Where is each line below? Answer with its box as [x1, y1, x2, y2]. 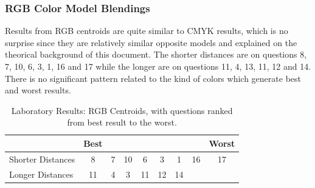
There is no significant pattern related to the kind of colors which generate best [5, 72, 301, 84]
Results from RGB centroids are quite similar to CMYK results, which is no [5, 24, 288, 37]
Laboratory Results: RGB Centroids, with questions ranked [11, 104, 233, 116]
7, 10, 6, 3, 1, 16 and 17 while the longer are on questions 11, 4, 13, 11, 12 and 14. [5, 60, 311, 72]
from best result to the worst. [67, 116, 177, 129]
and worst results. [5, 84, 71, 96]
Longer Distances [9, 167, 74, 180]
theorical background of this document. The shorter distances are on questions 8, [5, 48, 307, 61]
